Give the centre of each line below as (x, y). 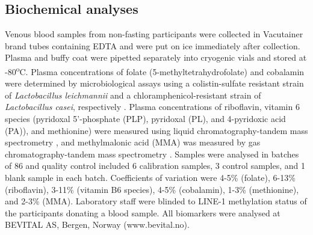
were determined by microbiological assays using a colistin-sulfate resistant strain (154, 83)
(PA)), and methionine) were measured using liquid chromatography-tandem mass (156, 130)
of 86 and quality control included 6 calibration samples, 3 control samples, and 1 (155, 166)
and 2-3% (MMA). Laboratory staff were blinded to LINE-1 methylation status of (156, 201)
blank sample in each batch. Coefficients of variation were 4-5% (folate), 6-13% (150, 177)
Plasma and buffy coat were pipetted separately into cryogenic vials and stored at (156, 57)
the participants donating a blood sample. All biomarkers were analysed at (143, 212)
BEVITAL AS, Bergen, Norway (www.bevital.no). (97, 224)
